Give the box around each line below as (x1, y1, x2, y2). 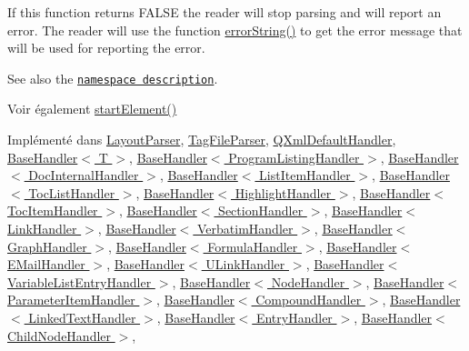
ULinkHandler (205, 255, 285, 274)
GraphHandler (7, 236, 87, 256)
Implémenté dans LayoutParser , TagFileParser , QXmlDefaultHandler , (7, 130, 396, 149)
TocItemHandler (7, 201, 98, 220)
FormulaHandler (207, 236, 298, 256)
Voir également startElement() (7, 99, 177, 118)
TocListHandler (28, 183, 115, 202)
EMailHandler (7, 255, 85, 274)
